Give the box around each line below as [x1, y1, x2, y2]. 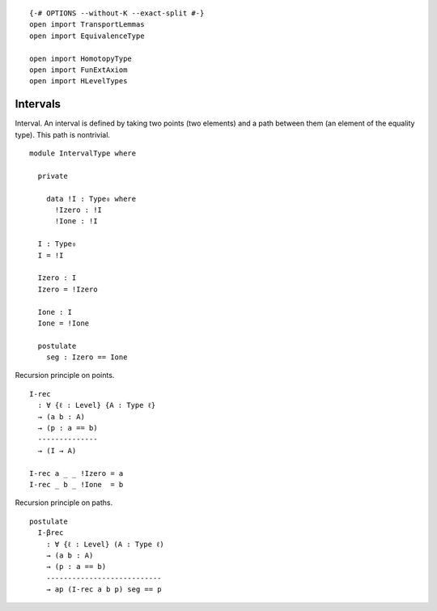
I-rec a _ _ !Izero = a [29, 469, 124, 477]
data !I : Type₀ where [45, 194, 137, 203]
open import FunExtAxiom [29, 65, 128, 74]
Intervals [15, 97, 61, 111]
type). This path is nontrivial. [15, 129, 111, 139]
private [37, 171, 68, 180]
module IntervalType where [29, 149, 137, 158]
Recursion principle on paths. [15, 498, 113, 507]
